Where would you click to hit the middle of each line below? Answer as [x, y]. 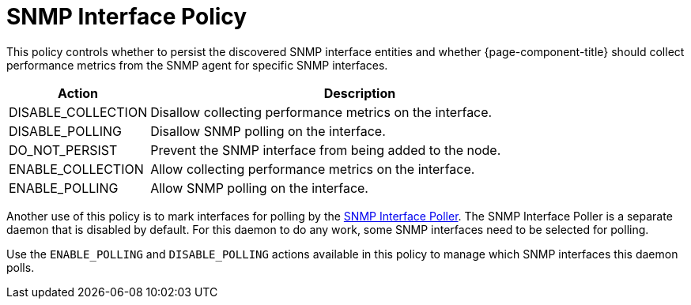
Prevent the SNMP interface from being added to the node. [326, 150]
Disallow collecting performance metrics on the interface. [321, 112]
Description [360, 93]
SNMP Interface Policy [127, 17]
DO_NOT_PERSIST [63, 150]
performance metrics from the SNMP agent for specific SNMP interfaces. [197, 65]
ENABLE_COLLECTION [76, 169]
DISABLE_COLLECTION [78, 112]
